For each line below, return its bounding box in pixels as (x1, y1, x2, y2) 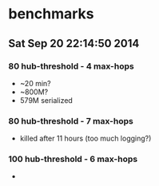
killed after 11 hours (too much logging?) (19, 133, 152, 144)
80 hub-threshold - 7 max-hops (8, 115, 133, 126)
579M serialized (19, 95, 74, 105)
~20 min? (19, 78, 51, 88)
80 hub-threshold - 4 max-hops (8, 61, 134, 72)
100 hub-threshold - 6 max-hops (8, 153, 138, 164)
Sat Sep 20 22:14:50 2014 (8, 37, 140, 50)
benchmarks (8, 5, 94, 23)
